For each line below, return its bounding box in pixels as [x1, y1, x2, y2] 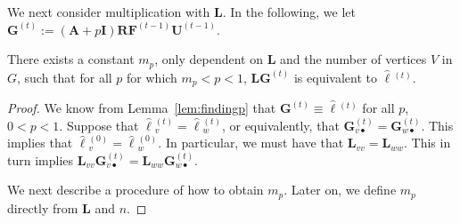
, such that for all [17, 68, 112, 86]
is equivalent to [293, 68, 377, 86]
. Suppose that [59, 115, 139, 134]
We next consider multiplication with [7, 3, 210, 20]
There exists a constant [7, 50, 135, 68]
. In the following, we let [222, 3, 356, 20]
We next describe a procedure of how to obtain [7, 180, 264, 199]
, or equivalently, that [221, 115, 340, 134]
